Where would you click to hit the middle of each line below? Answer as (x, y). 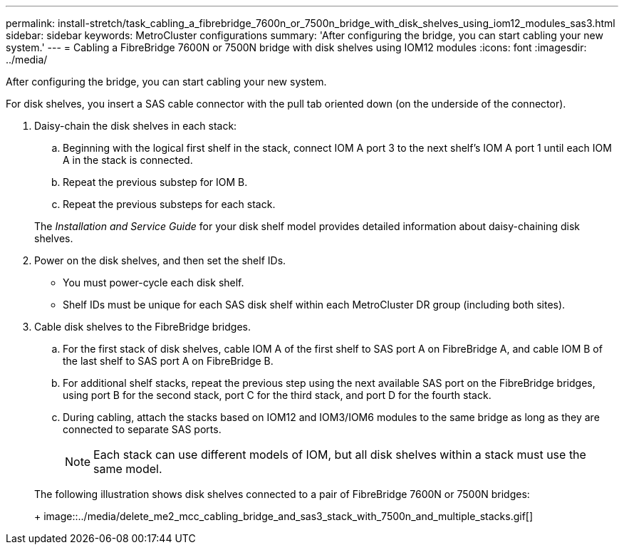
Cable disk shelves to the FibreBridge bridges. (142, 327)
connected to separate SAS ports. (142, 429)
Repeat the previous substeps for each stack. (169, 204)
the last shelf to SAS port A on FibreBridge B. (168, 361)
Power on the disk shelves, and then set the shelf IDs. (160, 260)
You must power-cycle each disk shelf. (154, 282)
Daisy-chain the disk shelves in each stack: (136, 126)
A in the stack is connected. (128, 160)
